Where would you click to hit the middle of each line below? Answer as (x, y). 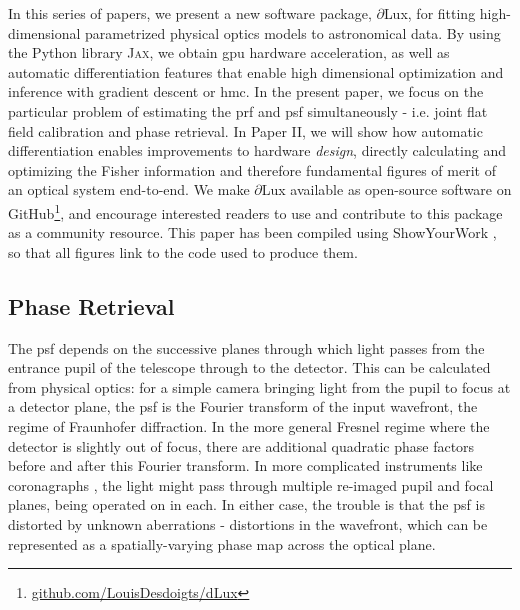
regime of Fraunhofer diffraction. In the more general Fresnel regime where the (249, 425)
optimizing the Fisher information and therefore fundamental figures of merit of (252, 169)
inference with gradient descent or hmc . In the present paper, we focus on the (246, 91)
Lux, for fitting (429, 13)
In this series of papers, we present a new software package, (190, 13)
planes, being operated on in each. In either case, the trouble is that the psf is (246, 504)
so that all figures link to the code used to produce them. (183, 251)
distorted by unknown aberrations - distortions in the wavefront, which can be (248, 523)
